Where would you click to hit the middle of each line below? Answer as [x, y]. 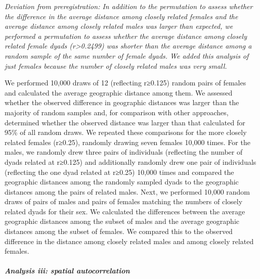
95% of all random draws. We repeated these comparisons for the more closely [126, 132]
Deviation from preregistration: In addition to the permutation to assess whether [129, 6]
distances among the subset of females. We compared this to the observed [119, 231]
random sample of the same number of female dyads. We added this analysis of [127, 55]
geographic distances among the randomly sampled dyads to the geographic [122, 182]
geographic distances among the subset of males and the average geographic [122, 221]
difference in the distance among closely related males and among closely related [129, 241]
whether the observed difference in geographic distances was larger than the [122, 102]
